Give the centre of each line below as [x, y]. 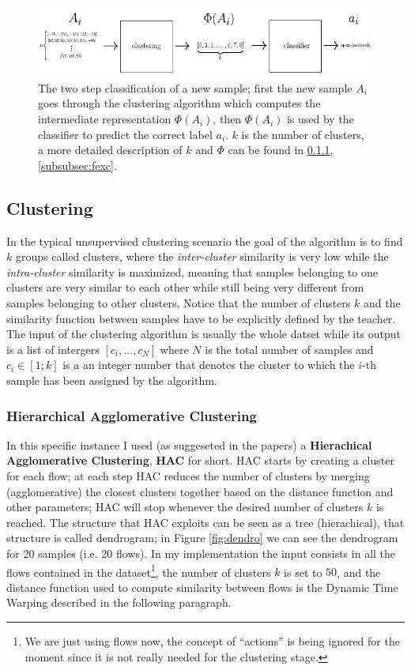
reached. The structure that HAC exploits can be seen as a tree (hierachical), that [205, 522]
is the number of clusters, [303, 134]
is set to [303, 572]
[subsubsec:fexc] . [77, 165]
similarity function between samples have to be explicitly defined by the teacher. [201, 318]
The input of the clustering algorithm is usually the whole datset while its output [204, 334]
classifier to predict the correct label [125, 134]
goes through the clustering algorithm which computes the [179, 103]
